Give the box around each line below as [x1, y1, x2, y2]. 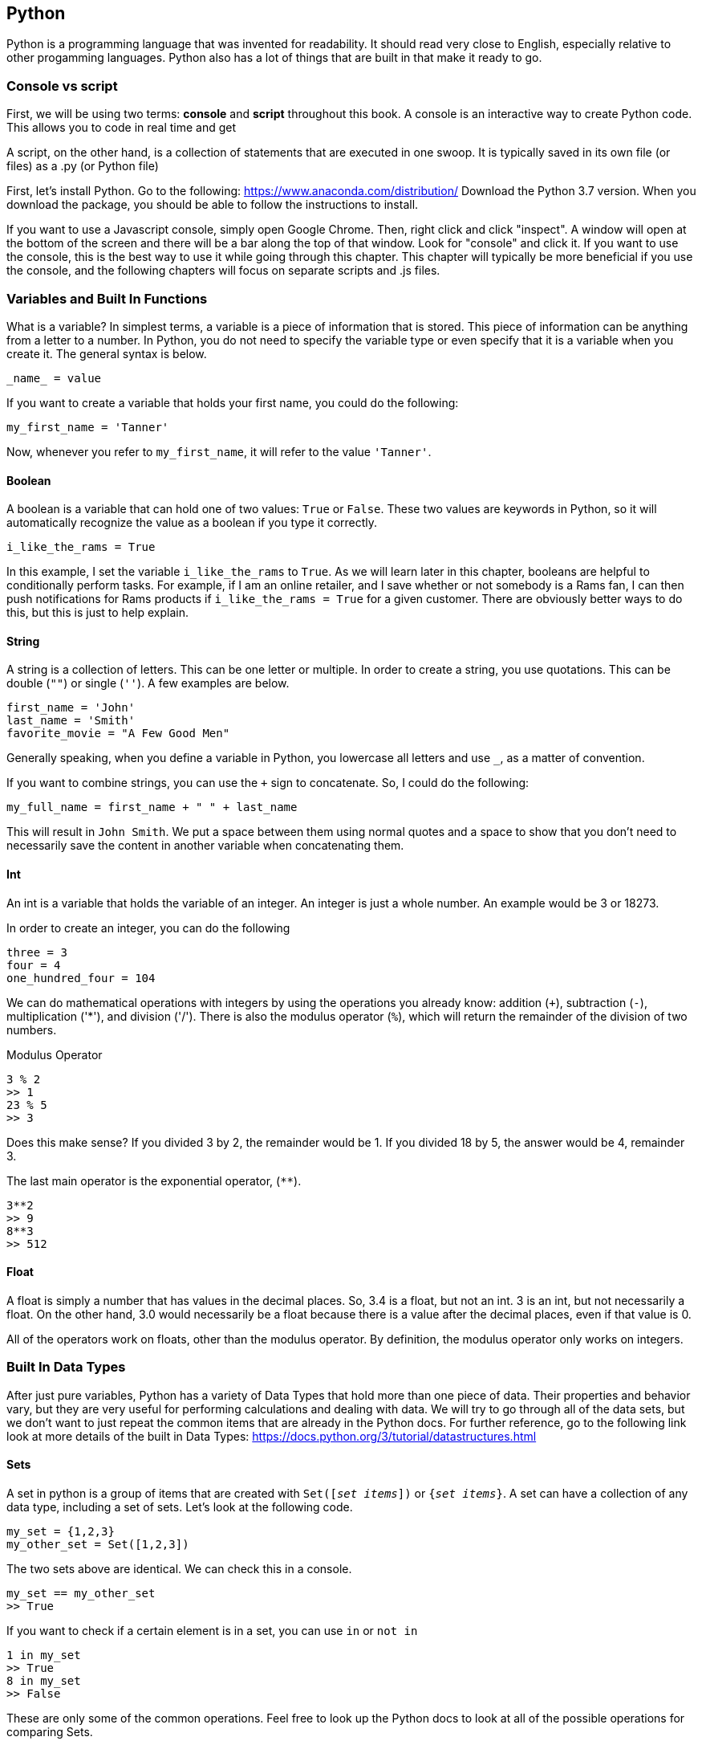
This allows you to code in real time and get [6, 120, 237, 135]
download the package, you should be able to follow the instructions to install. [6, 198, 419, 212]
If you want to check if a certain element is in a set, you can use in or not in [6, 1623, 418, 1637]
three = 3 [6, 945, 67, 959]
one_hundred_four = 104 [6, 971, 156, 985]
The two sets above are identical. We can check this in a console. [6, 1561, 352, 1576]
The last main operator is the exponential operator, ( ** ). [6, 1173, 302, 1188]
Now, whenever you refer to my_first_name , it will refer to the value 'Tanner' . [6, 444, 432, 459]
